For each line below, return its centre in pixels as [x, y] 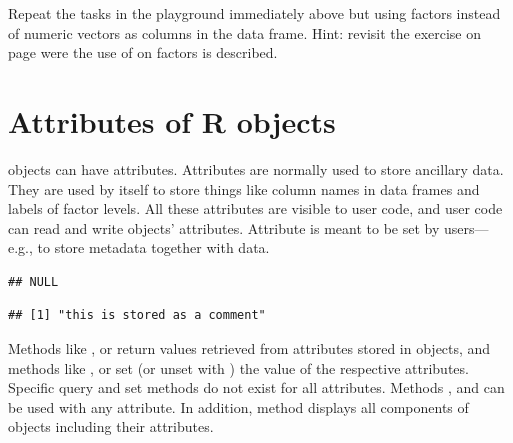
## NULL [33, 281]
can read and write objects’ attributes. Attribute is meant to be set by [224, 227]
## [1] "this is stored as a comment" [137, 315]
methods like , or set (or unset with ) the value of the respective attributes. [238, 367]
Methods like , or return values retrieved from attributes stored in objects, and [249, 348]
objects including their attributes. [111, 426]
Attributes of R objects [172, 120]
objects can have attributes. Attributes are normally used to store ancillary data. [256, 168]
